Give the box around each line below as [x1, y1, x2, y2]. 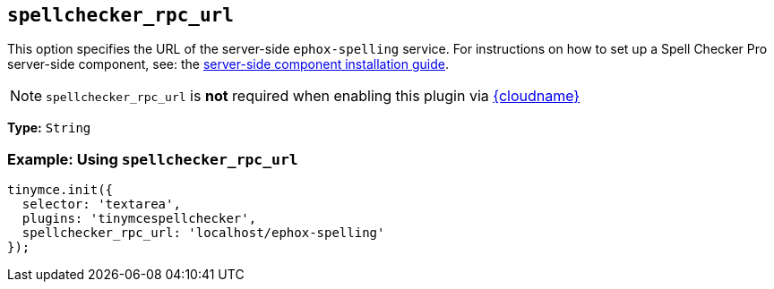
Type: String [7, 120, 91, 136]
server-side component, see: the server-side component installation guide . [7, 56, 450, 72]
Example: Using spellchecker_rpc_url [7, 149, 298, 168]
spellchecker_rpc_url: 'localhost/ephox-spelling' [21, 225, 385, 241]
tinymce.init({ [7, 183, 114, 198]
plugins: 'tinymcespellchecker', [21, 211, 257, 226]
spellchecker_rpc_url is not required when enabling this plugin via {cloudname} [46, 87, 580, 106]
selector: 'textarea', [21, 197, 181, 212]
